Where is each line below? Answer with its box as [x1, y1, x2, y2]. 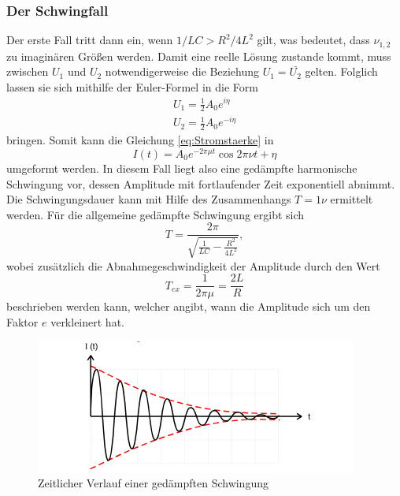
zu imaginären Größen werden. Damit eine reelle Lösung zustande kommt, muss [6, 47, 391, 64]
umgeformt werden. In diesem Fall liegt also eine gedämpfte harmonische [6, 160, 357, 176]
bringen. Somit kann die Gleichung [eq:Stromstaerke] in [6, 132, 274, 148]
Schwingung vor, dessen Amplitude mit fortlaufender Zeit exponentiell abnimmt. [6, 175, 395, 192]
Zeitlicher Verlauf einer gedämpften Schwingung [38, 475, 269, 491]
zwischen [6, 63, 49, 80]
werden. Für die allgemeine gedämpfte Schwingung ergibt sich [6, 206, 305, 222]
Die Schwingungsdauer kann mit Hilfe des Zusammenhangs [6, 191, 291, 207]
